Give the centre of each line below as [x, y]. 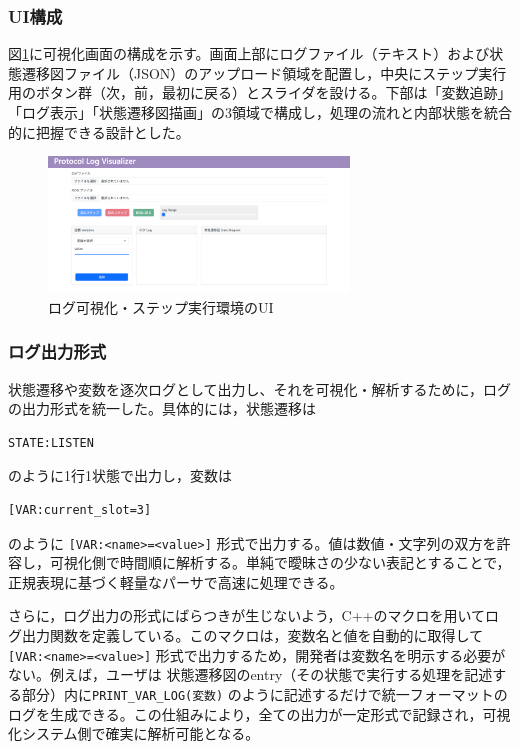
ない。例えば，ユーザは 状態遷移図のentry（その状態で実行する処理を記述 [250, 674]
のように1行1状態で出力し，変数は [120, 475]
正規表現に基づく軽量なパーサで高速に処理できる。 [176, 581]
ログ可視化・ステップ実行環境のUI [161, 306]
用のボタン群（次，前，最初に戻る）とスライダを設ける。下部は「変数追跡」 [260, 92]
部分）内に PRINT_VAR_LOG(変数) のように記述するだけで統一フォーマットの [264, 693]
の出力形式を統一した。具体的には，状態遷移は [162, 408]
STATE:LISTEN [51, 442]
